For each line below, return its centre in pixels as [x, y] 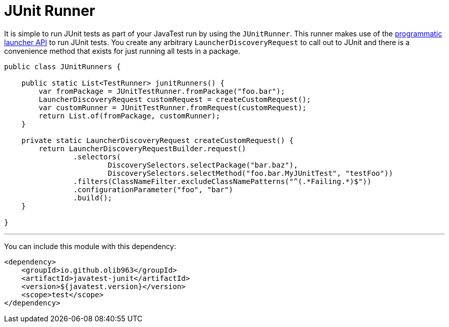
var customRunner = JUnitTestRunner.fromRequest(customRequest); [173, 107]
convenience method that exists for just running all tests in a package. [122, 51]
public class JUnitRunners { [63, 66]
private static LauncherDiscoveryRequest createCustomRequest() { [157, 140]
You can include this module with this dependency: [90, 246]
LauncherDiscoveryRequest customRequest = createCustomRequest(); [175, 99]
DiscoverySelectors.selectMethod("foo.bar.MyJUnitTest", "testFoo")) [250, 173]
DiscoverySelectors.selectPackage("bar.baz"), [203, 165]
